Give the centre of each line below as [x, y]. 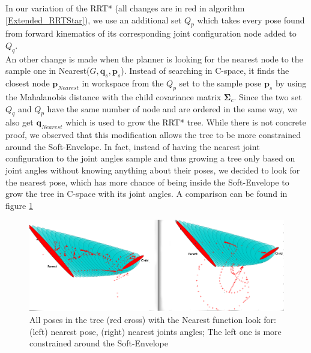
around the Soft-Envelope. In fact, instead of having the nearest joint [133, 146]
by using [291, 83]
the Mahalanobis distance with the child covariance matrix [113, 96]
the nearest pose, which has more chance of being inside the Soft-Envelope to [147, 182]
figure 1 [19, 205]
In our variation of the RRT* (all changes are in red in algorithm [125, 8]
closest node [28, 83]
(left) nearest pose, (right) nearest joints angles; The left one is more [155, 331]
